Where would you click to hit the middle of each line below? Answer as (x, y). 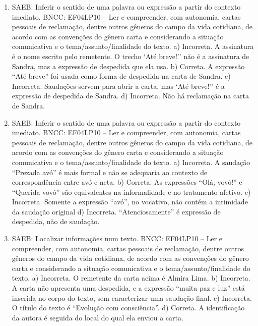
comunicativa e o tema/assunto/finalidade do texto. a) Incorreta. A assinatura (133, 46)
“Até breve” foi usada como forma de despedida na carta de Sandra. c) (121, 76)
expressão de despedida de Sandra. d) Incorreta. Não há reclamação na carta (131, 96)
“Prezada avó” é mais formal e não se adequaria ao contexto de (110, 172)
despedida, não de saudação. (56, 221)
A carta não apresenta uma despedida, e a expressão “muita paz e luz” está (128, 288)
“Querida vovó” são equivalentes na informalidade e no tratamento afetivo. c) (131, 192)
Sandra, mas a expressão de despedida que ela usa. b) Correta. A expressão (128, 66)
